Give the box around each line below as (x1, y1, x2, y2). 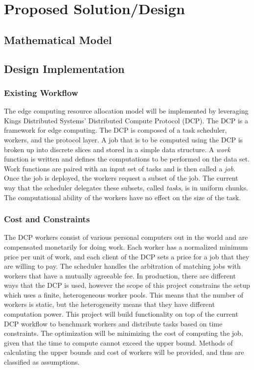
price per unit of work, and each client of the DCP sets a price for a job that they (4, 251, 250, 261)
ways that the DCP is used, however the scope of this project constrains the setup (4, 280, 250, 290)
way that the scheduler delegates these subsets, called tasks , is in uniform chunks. (4, 182, 248, 192)
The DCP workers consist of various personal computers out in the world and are (4, 232, 248, 242)
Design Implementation (4, 61, 125, 76)
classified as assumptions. (4, 357, 80, 367)
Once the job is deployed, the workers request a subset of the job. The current (4, 173, 238, 183)
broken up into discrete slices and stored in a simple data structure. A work (4, 144, 231, 154)
